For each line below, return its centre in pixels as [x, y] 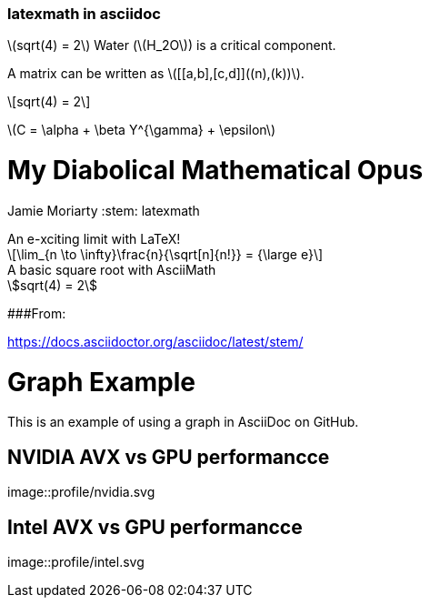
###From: [37, 313]
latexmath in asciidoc [84, 14]
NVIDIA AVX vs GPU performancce [169, 457]
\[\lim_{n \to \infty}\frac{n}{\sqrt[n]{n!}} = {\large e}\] [165, 254]
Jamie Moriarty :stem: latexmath [104, 210]
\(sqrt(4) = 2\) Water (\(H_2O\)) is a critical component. [172, 45]
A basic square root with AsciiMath [112, 269]
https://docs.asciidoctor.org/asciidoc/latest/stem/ [155, 341]
